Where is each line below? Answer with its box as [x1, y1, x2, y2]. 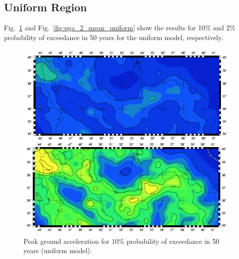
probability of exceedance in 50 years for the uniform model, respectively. [4, 32, 223, 42]
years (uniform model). [23, 245, 92, 256]
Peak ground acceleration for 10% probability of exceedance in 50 [23, 236, 219, 246]
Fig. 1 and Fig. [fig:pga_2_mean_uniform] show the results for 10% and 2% [4, 22, 236, 33]
